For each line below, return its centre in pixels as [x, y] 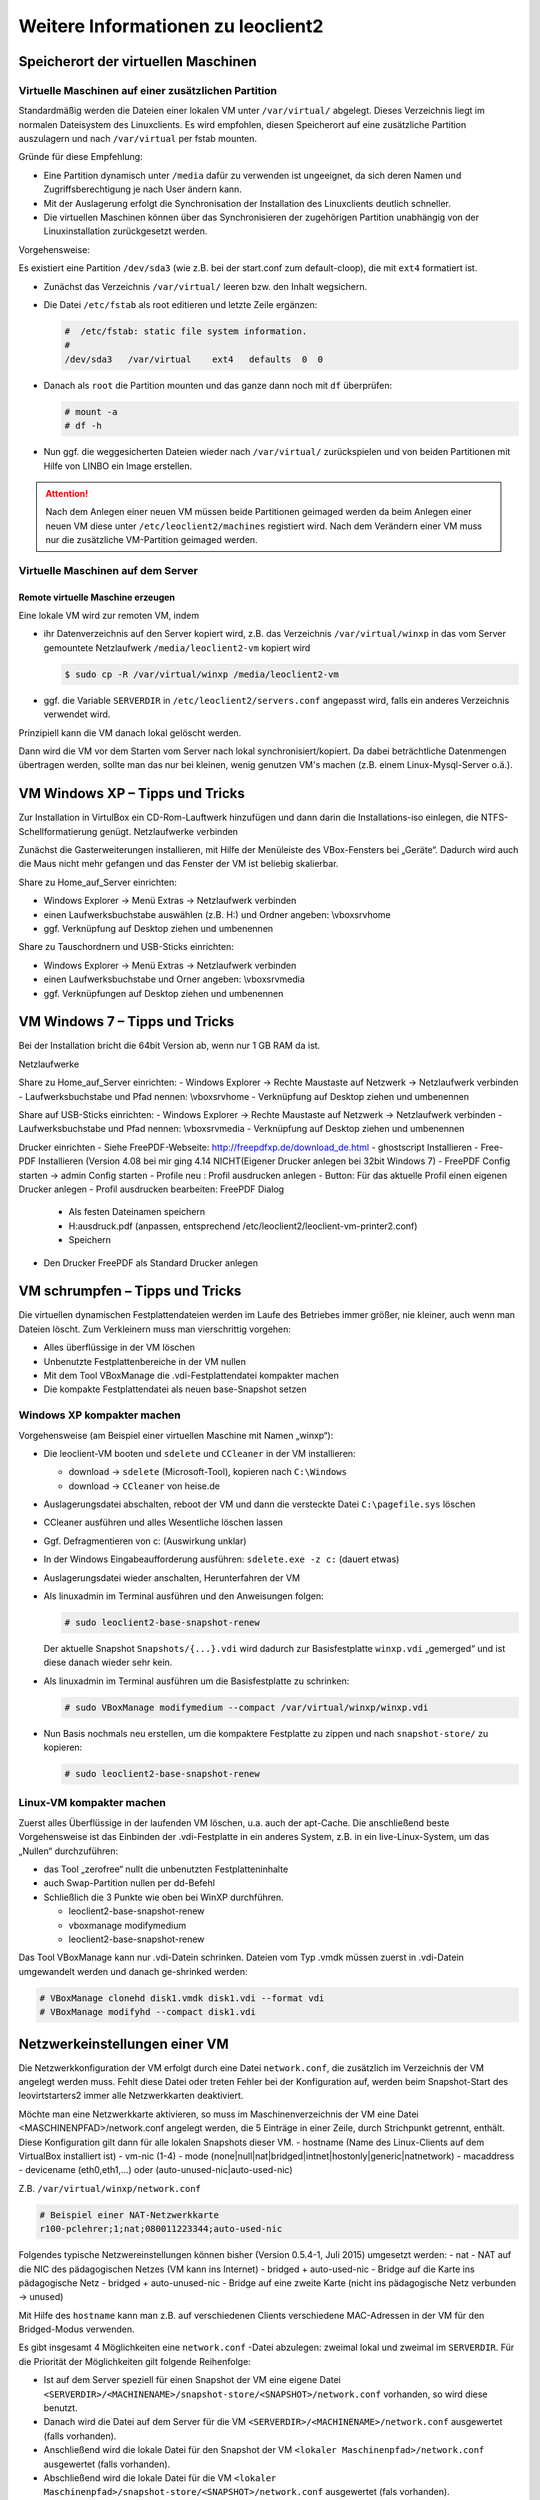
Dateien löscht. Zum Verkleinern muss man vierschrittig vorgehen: [155, 1329]
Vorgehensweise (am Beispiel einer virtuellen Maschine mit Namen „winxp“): [176, 1435]
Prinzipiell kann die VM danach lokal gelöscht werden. [130, 732]
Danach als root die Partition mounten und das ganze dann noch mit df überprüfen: [218, 385]
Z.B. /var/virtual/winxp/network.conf [110, 2188]
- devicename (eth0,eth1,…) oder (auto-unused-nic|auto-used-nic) [156, 2170]
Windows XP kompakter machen [100, 1415]
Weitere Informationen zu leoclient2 [171, 26]
